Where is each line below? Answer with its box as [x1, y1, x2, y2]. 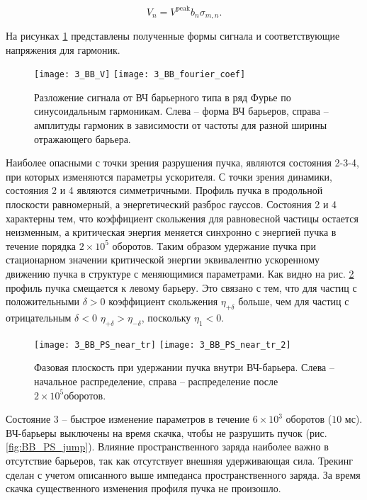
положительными [6, 294, 80, 309]
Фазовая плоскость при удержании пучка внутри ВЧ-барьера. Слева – [34, 360, 334, 375]
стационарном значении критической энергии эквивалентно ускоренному [6, 252, 320, 267]
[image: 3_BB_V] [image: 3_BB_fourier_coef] [34, 69, 246, 80]
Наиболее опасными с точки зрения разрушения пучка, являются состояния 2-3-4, [6, 155, 359, 170]
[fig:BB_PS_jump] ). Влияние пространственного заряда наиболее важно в [6, 439, 329, 454]
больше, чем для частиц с [238, 294, 349, 309]
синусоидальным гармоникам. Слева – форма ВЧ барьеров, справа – [34, 103, 329, 118]
